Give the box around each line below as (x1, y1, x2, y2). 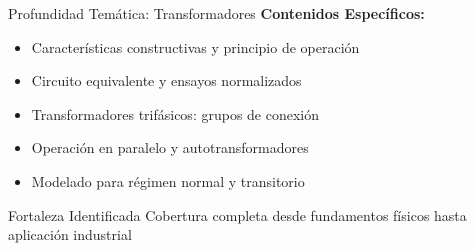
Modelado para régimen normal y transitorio (31, 170, 305, 191)
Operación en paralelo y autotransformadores (31, 137, 309, 158)
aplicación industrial (8, 224, 132, 245)
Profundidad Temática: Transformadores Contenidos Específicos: (8, 3, 425, 23)
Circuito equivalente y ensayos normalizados (31, 70, 302, 91)
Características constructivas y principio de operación (31, 36, 360, 57)
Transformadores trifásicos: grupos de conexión (31, 103, 320, 124)
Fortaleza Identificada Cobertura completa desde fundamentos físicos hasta (8, 204, 467, 225)
